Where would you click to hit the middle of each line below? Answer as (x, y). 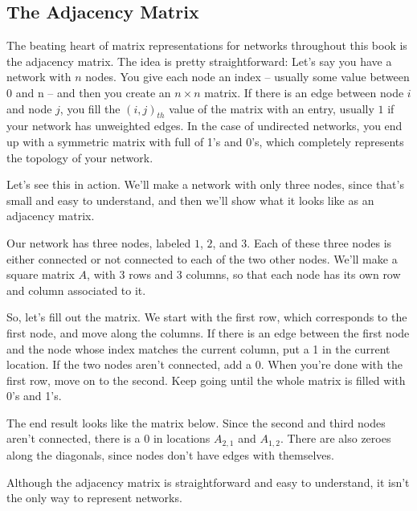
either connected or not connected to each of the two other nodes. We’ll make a (202, 258)
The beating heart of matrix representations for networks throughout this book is (207, 45)
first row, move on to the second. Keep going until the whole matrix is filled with (206, 380)
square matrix (41, 274)
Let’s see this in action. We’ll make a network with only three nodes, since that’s (205, 184)
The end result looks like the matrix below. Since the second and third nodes (196, 422)
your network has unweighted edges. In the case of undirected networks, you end (204, 126)
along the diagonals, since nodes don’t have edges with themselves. (170, 454)
